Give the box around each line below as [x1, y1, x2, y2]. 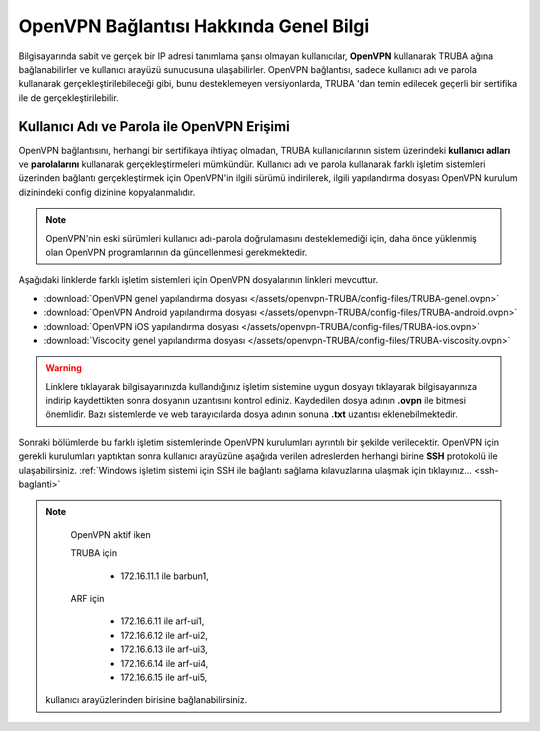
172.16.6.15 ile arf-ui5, [120, 671, 208, 683]
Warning [45, 362, 82, 374]
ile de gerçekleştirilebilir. [18, 91, 119, 104]
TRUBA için [70, 547, 118, 559]
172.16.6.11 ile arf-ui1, [120, 615, 205, 627]
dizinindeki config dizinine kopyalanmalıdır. [18, 186, 196, 198]
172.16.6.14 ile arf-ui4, [120, 657, 209, 669]
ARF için [70, 593, 105, 604]
